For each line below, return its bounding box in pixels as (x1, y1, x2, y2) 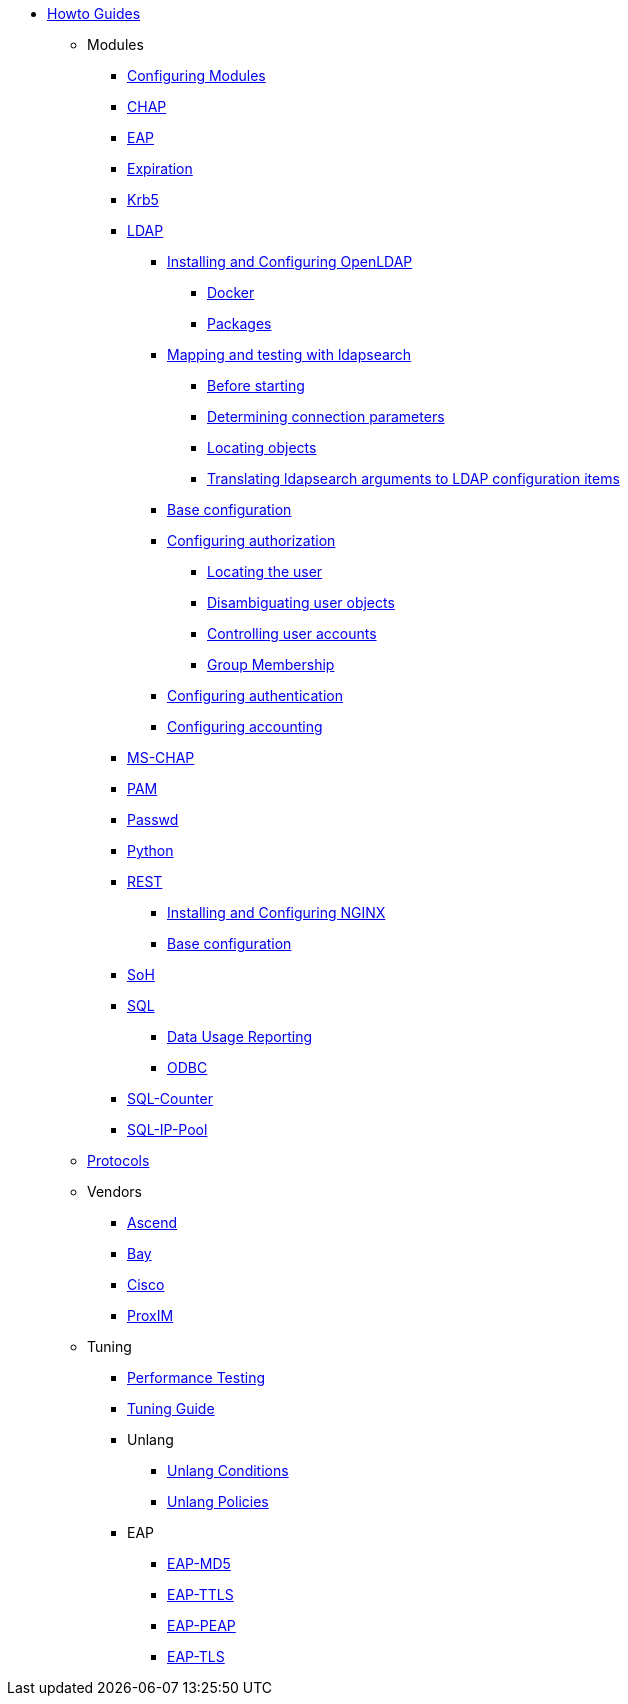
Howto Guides (47, 5, 141, 22)
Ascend (127, 1214, 178, 1231)
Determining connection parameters (207, 408, 445, 425)
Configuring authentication (167, 687, 343, 704)
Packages (207, 315, 272, 332)
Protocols (87, 1152, 150, 1169)
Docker (207, 284, 255, 301)
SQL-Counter (127, 1090, 213, 1107)
